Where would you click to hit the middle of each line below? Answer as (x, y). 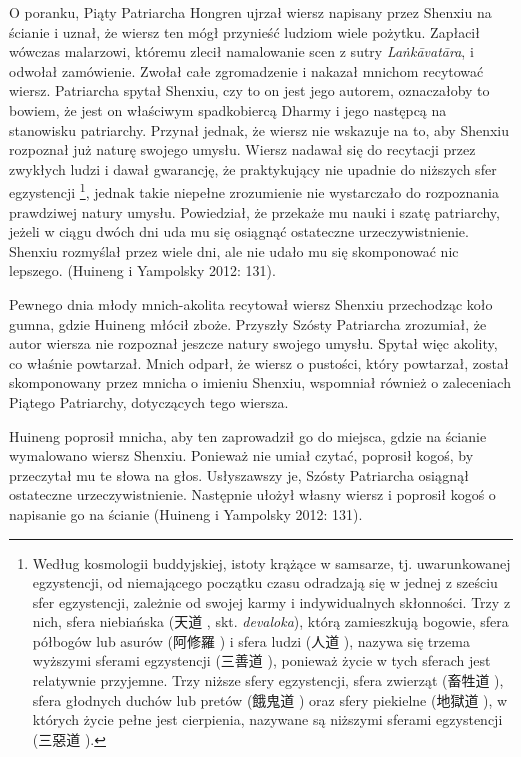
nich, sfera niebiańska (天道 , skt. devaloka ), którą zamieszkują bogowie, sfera (270, 621)
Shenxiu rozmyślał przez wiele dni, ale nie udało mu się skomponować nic (234, 250)
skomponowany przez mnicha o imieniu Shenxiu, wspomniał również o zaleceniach (260, 382)
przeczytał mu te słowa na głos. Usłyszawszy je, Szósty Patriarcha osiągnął (239, 474)
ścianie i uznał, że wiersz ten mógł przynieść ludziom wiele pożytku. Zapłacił (244, 31)
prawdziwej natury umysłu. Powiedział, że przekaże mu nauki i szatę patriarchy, (254, 211)
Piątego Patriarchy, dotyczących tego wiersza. (149, 401)
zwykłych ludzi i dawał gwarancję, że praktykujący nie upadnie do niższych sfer (253, 168)
